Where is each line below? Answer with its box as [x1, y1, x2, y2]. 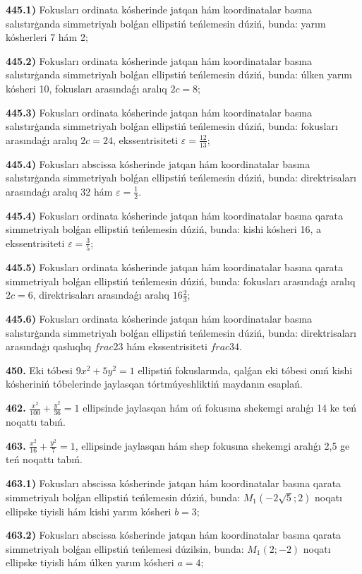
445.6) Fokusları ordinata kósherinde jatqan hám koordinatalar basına [6, 311, 313, 326]
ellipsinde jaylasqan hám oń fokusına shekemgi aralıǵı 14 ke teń [83, 400, 356, 415]
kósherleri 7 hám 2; [6, 30, 88, 44]
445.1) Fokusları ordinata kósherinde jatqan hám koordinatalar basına [6, 2, 313, 16]
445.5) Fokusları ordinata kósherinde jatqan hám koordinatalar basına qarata [6, 260, 344, 275]
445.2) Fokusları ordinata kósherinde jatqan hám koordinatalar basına [6, 53, 313, 68]
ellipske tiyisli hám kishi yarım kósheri [6, 503, 171, 518]
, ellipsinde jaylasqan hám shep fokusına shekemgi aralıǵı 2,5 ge [75, 438, 350, 453]
